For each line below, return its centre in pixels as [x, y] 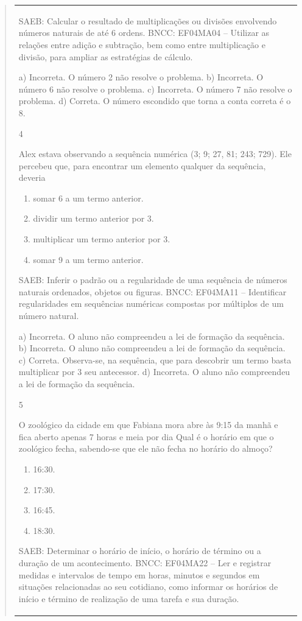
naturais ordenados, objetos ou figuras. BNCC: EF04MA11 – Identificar [153, 291]
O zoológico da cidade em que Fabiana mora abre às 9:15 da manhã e [148, 425]
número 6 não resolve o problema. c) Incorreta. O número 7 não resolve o [155, 89]
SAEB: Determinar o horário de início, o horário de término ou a [140, 551]
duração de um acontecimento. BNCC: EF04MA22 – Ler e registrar [145, 562]
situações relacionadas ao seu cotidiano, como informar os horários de [148, 587]
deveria [32, 177]
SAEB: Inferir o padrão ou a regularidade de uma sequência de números [153, 280]
